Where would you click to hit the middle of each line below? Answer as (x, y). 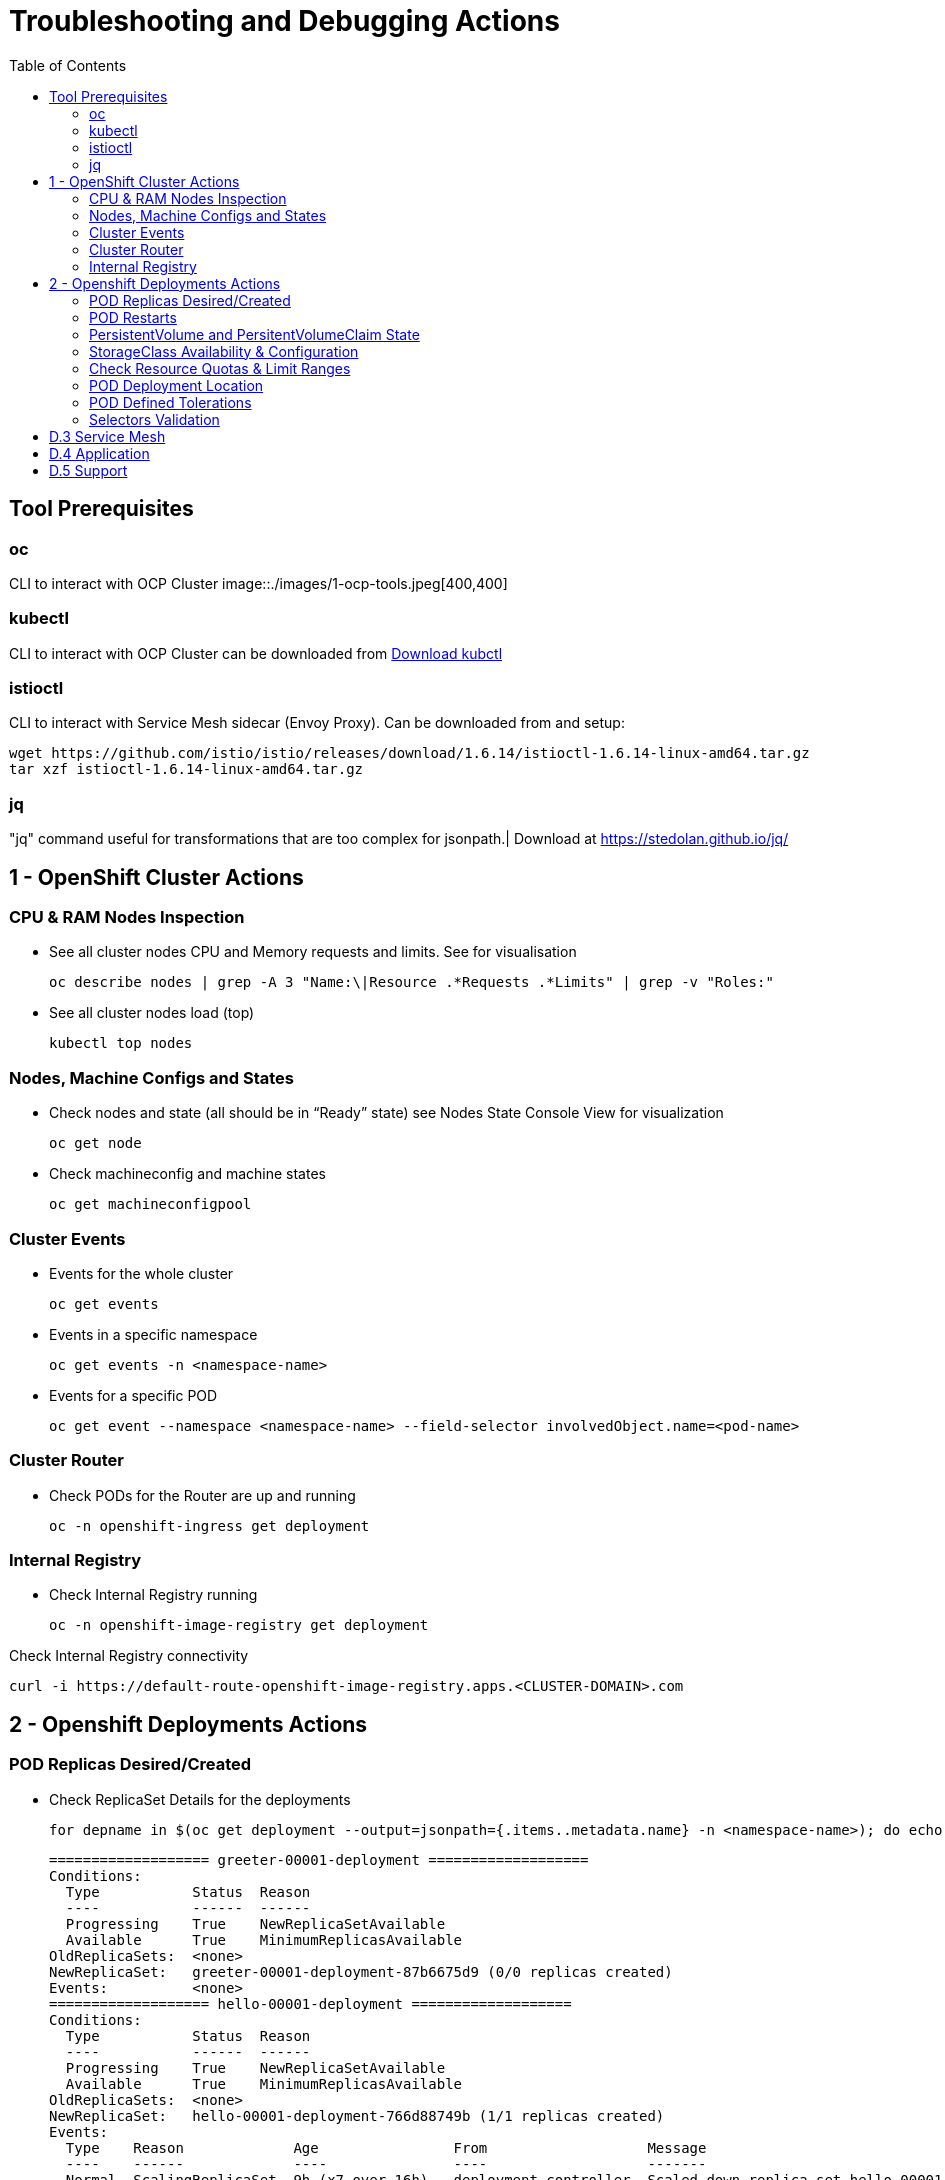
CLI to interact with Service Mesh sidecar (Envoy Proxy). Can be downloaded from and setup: (317, 723)
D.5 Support (88, 470)
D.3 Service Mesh (107, 436)
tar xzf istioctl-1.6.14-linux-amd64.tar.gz (186, 769)
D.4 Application (99, 453)
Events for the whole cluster (141, 1273)
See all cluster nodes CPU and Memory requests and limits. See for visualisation (313, 952)
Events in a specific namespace (153, 1334)
